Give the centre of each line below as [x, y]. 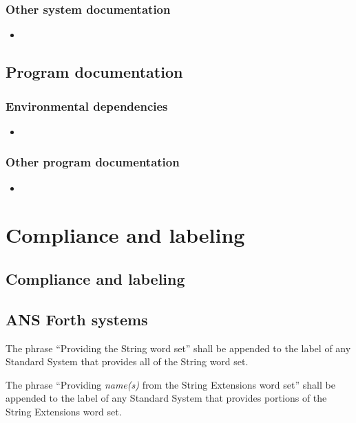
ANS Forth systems [77, 319]
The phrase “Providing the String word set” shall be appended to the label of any [178, 348]
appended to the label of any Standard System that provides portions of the [166, 398]
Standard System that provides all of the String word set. [127, 361]
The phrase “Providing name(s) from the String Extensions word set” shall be [170, 384]
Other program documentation [93, 162]
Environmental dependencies [87, 106]
